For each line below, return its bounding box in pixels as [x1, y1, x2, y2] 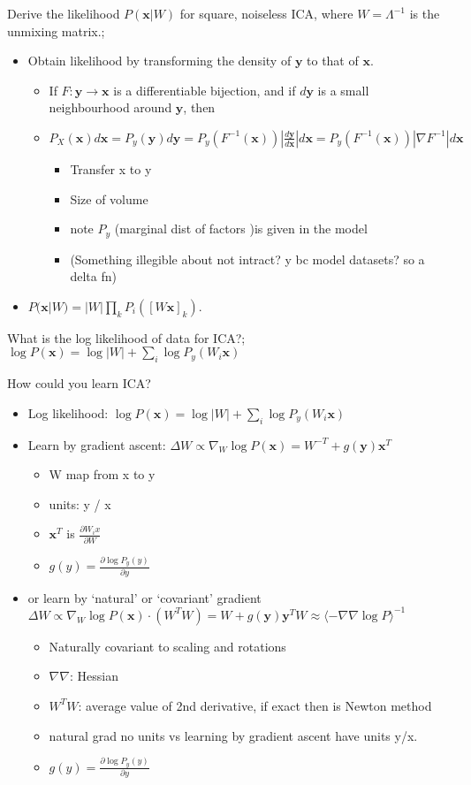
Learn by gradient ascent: [27, 435, 166, 453]
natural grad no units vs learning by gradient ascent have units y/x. [49, 726, 418, 744]
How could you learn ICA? [7, 374, 151, 392]
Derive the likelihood [7, 4, 120, 22]
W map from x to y [49, 465, 156, 484]
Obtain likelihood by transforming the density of [27, 51, 292, 70]
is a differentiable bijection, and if [113, 80, 296, 99]
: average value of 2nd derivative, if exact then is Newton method [78, 696, 432, 714]
